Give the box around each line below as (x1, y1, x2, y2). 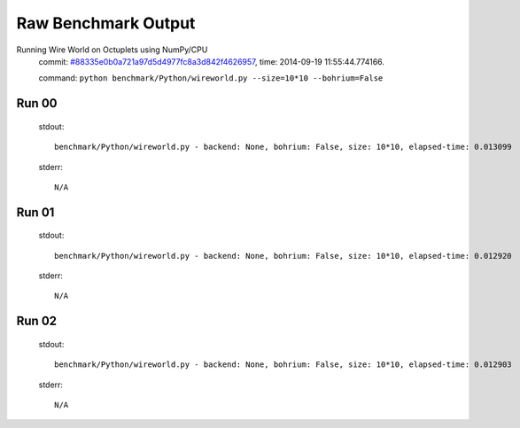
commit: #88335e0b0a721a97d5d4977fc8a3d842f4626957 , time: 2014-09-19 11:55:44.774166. (38, 56, 385, 66)
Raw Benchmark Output (16, 13, 196, 33)
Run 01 (16, 205, 55, 220)
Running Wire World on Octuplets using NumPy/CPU (16, 44, 208, 55)
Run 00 (16, 96, 58, 111)
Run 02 (16, 314, 58, 329)
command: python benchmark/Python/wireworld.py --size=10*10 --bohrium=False (38, 73, 384, 83)
